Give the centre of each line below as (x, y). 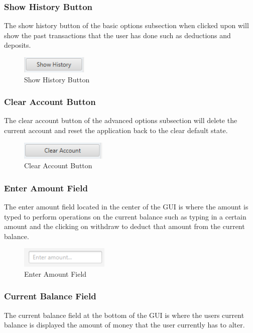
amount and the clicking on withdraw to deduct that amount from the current (124, 226)
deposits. (18, 45)
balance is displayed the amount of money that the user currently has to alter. (124, 325)
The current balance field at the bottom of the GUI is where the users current (124, 315)
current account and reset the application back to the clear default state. (116, 130)
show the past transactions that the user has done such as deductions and (117, 35)
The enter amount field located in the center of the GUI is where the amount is (126, 206)
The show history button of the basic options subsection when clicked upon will (126, 25)
